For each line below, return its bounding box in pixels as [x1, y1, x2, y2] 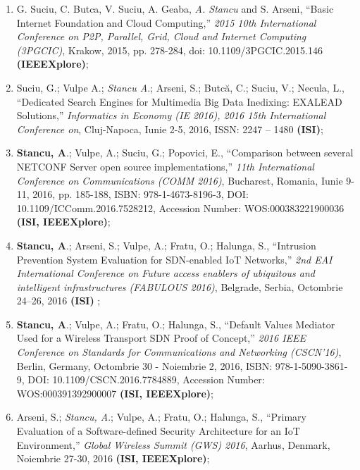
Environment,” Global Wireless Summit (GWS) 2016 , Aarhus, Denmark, [16, 437, 330, 452]
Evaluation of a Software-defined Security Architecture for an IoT [16, 423, 300, 438]
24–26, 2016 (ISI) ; [16, 293, 101, 308]
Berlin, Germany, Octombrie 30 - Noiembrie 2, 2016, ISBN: [16, 358, 273, 373]
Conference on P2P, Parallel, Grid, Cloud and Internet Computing [16, 29, 306, 44]
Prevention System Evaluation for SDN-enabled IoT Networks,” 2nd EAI [16, 252, 333, 266]
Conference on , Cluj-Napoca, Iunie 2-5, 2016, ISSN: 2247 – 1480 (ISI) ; [16, 121, 323, 136]
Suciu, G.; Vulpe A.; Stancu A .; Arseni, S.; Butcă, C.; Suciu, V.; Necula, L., [16, 80, 345, 94]
